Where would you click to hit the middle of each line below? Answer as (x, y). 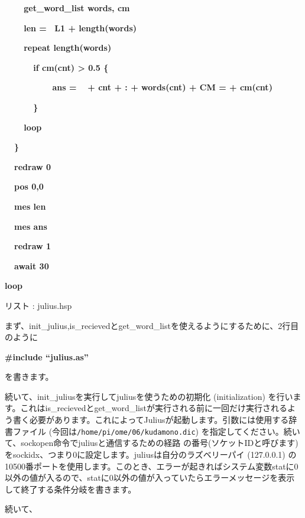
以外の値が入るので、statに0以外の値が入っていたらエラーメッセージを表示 (150, 478)
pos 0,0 (29, 186)
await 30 (32, 265)
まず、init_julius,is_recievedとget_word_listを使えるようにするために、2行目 (152, 325)
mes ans (31, 226)
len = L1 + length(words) (80, 27)
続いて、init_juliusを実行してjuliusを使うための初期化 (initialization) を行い (149, 396)
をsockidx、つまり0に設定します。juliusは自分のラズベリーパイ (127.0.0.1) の (151, 454)
